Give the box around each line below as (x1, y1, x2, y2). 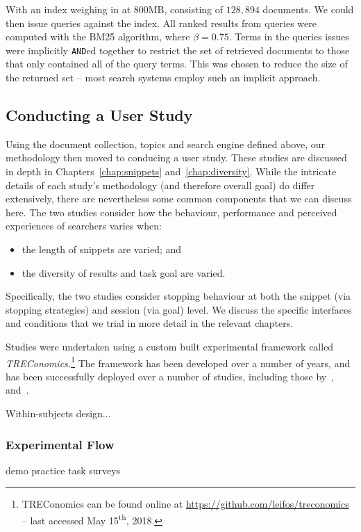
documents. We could (262, 2, 354, 16)
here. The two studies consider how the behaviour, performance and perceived (6, 204, 337, 219)
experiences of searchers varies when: (6, 218, 162, 233)
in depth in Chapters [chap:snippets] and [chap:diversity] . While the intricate (6, 164, 337, 179)
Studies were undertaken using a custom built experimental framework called (6, 339, 334, 353)
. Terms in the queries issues (228, 29, 349, 44)
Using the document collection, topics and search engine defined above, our (6, 136, 325, 151)
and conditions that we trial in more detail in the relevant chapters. (6, 316, 294, 330)
